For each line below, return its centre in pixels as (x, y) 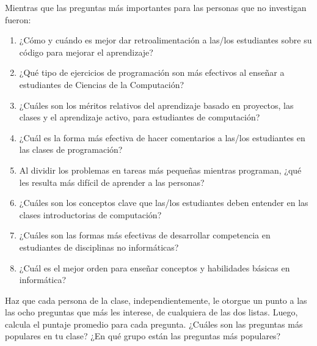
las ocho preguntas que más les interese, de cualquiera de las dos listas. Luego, (151, 312)
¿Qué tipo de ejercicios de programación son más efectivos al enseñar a (152, 72)
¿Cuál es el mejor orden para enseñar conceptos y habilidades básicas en (155, 267)
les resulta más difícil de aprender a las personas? (112, 182)
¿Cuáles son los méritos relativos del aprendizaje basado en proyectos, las (156, 105)
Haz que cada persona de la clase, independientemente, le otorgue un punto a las (156, 300)
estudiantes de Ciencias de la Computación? (102, 84)
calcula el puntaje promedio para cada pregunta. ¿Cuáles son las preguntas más (154, 324)
